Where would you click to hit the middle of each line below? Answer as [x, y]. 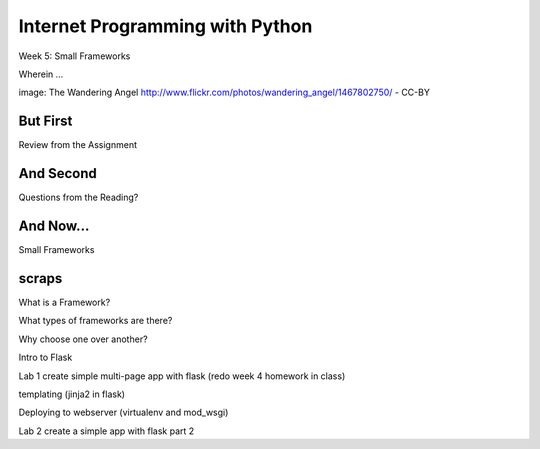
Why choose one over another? [83, 339]
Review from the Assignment [77, 145]
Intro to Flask [45, 357]
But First [45, 121]
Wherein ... [41, 74]
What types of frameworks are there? [95, 321]
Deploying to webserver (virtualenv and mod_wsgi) [123, 412]
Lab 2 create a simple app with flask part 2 [106, 431]
